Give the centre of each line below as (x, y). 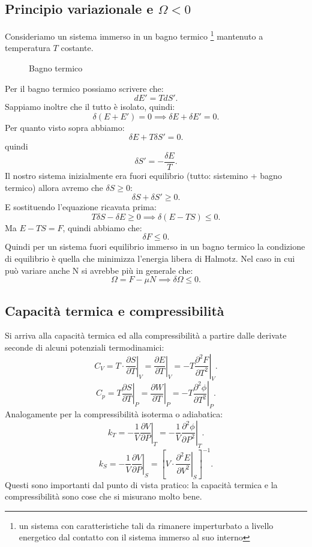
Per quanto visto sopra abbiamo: (65, 127)
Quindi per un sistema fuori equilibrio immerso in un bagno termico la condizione (155, 246)
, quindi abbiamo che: (102, 227)
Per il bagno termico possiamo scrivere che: (84, 88)
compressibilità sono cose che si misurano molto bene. (103, 496)
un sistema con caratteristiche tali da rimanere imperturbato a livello (146, 525)
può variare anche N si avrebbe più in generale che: (99, 270)
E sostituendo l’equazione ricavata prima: (81, 207)
